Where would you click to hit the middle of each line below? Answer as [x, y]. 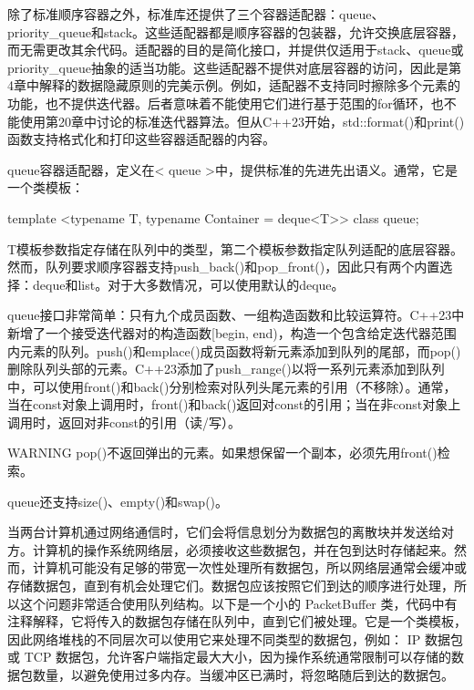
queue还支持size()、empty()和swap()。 [118, 501]
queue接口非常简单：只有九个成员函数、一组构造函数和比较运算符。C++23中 [236, 315]
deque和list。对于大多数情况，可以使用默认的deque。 [188, 284]
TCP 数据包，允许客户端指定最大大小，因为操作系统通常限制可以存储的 [238, 657]
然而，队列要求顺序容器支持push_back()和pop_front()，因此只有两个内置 [224, 267]
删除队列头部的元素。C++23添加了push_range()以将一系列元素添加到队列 [226, 369]
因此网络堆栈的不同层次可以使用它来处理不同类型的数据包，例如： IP [214, 639]
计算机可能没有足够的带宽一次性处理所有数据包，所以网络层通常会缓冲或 [249, 567]
